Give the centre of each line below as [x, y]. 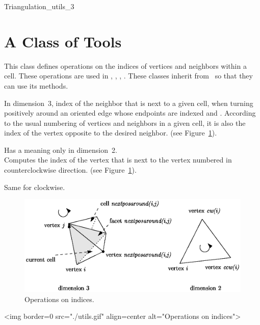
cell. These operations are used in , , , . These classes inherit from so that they [128, 76]
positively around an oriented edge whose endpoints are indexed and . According [130, 113]
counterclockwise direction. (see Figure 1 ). [70, 170]
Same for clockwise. [35, 187]
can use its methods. [36, 85]
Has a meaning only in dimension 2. [61, 150]
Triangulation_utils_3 [39, 6]
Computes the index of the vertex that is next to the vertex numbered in [118, 160]
